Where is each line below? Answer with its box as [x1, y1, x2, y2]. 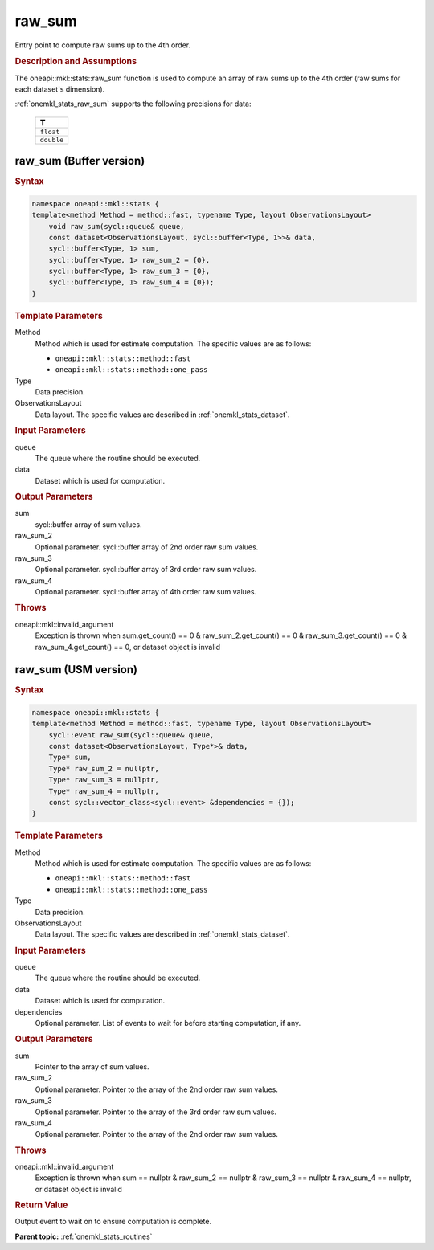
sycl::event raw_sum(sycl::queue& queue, [48, 730, 215, 739]
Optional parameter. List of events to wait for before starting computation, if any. [35, 1019, 301, 1027]
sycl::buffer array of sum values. [35, 519, 142, 529]
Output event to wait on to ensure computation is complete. [14, 1217, 212, 1227]
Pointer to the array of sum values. [35, 1062, 149, 1072]
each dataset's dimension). [14, 84, 105, 94]
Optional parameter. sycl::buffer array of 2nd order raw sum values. [35, 542, 259, 552]
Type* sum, [48, 753, 92, 762]
